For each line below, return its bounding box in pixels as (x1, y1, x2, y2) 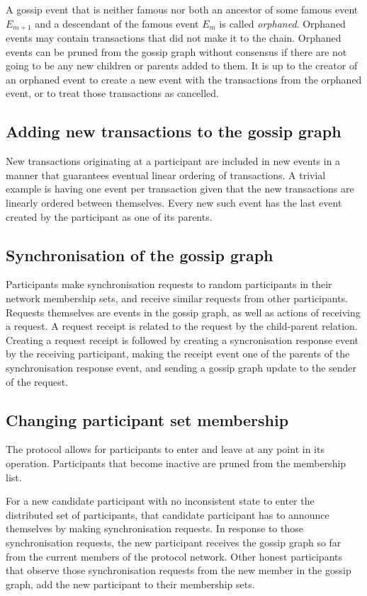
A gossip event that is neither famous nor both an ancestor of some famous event (6, 2, 358, 16)
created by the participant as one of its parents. (6, 209, 213, 224)
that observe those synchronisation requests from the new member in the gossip (6, 563, 351, 578)
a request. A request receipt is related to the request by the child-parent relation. (6, 319, 358, 333)
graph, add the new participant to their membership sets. (6, 576, 255, 591)
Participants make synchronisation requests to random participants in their (6, 277, 332, 292)
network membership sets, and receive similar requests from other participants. (6, 290, 349, 305)
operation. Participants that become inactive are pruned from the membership (6, 455, 346, 470)
